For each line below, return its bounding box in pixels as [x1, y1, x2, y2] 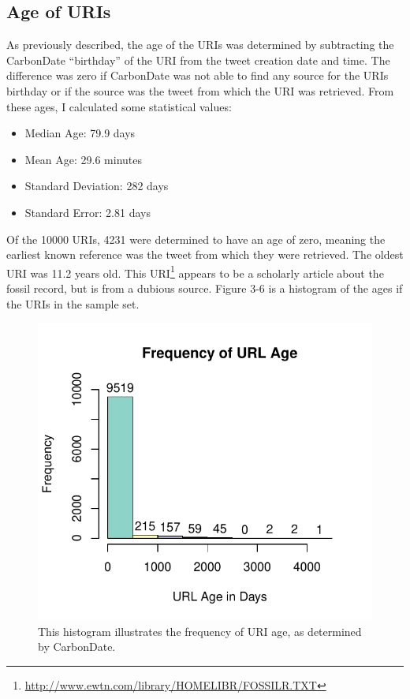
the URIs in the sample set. [6, 295, 140, 312]
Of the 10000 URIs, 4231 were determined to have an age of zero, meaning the [6, 230, 386, 247]
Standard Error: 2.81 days [24, 204, 151, 220]
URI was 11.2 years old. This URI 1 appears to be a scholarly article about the [6, 262, 384, 281]
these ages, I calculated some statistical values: [6, 98, 232, 114]
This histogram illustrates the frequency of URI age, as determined [38, 622, 362, 639]
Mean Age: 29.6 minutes [24, 151, 143, 167]
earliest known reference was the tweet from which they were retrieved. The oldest [6, 246, 404, 263]
